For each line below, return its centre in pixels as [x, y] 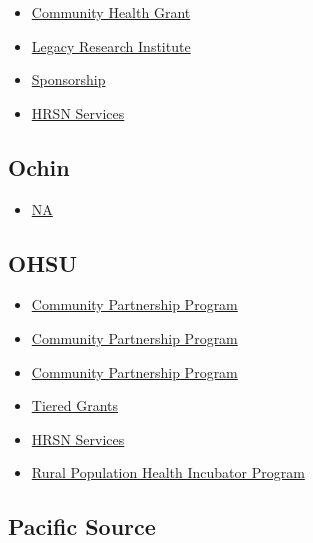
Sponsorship [68, 79]
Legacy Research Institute [111, 45]
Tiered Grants [74, 405]
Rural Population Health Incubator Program [168, 472]
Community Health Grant [111, 12]
